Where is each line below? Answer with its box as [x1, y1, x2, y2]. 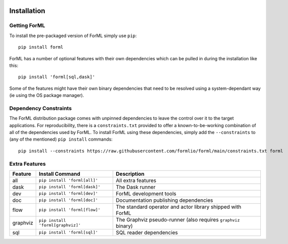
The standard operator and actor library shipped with [116, 203, 241, 210]
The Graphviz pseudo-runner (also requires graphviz [116, 216, 240, 223]
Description [116, 170, 145, 177]
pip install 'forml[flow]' [38, 207, 101, 213]
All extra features [116, 177, 157, 184]
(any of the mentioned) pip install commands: [9, 136, 113, 143]
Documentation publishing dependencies [116, 196, 213, 203]
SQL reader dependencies [116, 229, 178, 236]
